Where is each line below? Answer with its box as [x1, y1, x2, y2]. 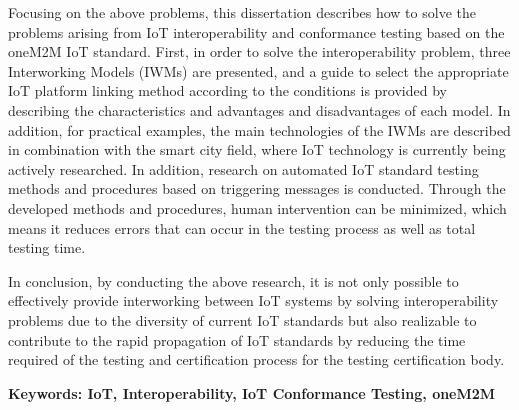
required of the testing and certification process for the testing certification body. [8, 349, 505, 370]
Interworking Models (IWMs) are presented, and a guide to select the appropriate [8, 60, 509, 81]
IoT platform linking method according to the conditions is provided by [8, 80, 447, 101]
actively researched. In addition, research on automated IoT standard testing [8, 158, 479, 179]
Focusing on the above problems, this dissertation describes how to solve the [8, 2, 476, 22]
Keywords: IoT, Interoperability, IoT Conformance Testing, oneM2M [8, 382, 496, 403]
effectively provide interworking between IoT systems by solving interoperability [8, 290, 499, 311]
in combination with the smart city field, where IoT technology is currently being [8, 139, 506, 160]
